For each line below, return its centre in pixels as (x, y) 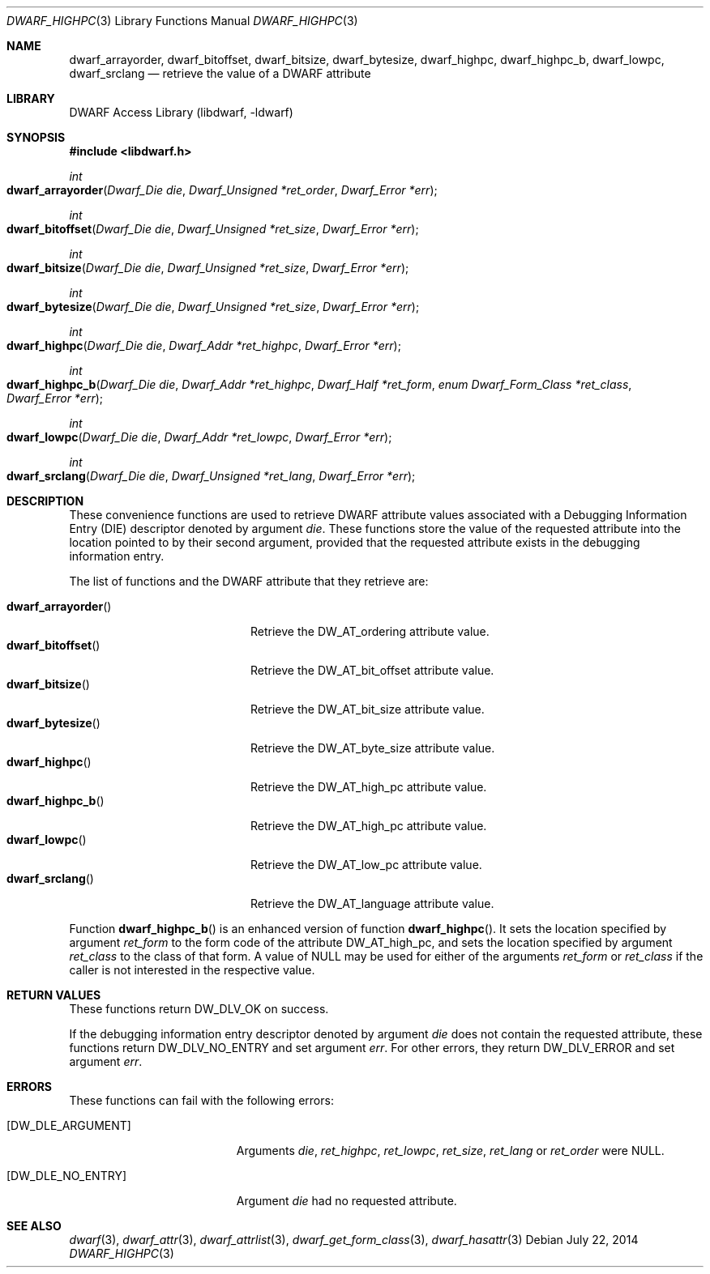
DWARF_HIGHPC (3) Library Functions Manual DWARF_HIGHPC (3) (182, 21)
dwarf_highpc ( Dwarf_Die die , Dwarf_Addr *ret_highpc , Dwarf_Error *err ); (204, 345)
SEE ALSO (34, 1226)
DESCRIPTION (45, 501)
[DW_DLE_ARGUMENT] (69, 1125)
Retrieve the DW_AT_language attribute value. (372, 903)
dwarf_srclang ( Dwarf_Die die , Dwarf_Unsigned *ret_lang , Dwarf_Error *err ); (211, 476)
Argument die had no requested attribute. (346, 1201)
